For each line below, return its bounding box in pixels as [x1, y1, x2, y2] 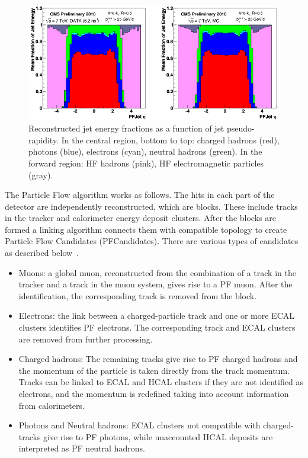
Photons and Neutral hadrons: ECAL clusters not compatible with [18, 419, 261, 431]
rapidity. [28, 133, 59, 146]
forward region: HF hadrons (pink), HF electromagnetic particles [28, 156, 264, 169]
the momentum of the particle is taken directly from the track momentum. [18, 364, 290, 376]
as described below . [5, 246, 79, 259]
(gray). [28, 168, 53, 181]
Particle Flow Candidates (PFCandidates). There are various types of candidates [5, 235, 299, 247]
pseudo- [226, 122, 255, 134]
